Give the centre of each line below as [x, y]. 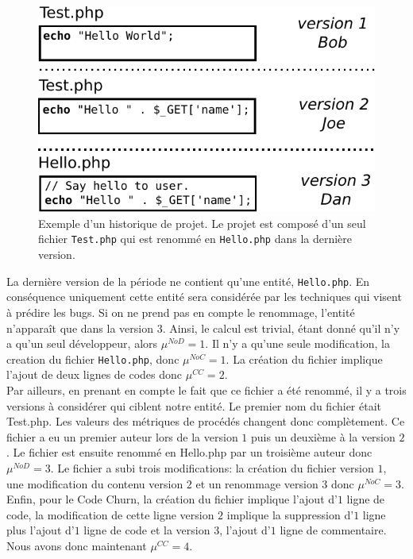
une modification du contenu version [95, 483]
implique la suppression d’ [290, 514]
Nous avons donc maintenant [77, 545]
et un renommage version [257, 483]
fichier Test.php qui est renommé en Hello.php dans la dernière [195, 239]
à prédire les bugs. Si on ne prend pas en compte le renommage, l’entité [181, 312]
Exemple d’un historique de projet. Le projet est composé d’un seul [202, 223]
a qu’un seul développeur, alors [82, 343]
